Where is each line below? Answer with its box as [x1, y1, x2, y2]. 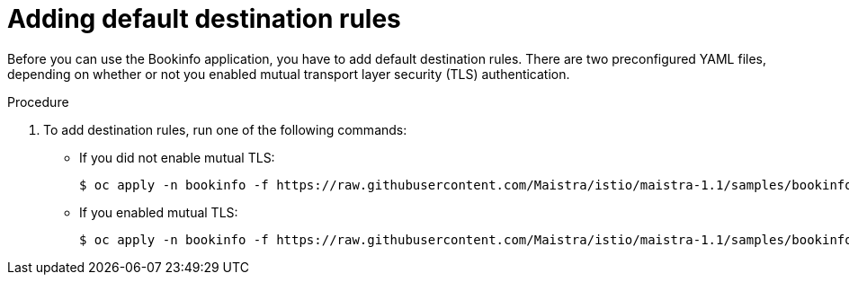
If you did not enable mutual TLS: [79, 149, 275, 165]
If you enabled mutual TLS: [79, 204, 238, 220]
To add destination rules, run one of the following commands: [43, 121, 407, 137]
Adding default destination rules [7, 4, 401, 34]
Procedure [7, 93, 69, 110]
